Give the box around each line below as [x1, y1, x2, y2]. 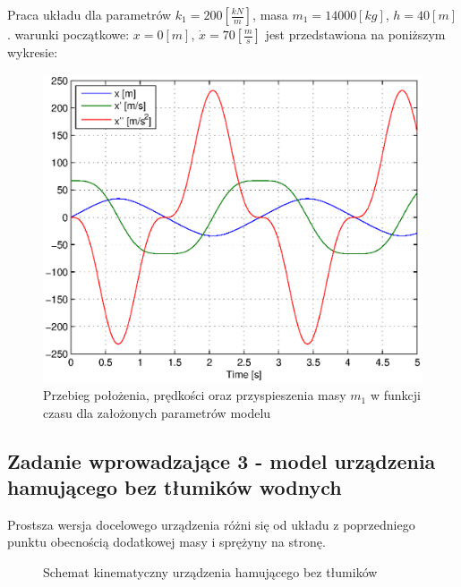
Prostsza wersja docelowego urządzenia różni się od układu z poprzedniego [7, 515, 415, 533]
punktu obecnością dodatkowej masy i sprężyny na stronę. [7, 532, 326, 551]
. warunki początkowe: [7, 25, 130, 43]
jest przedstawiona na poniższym [265, 25, 446, 43]
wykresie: [7, 43, 58, 61]
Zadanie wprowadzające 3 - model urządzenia [7, 447, 436, 474]
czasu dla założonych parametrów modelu [43, 403, 271, 421]
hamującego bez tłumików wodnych [7, 473, 342, 501]
